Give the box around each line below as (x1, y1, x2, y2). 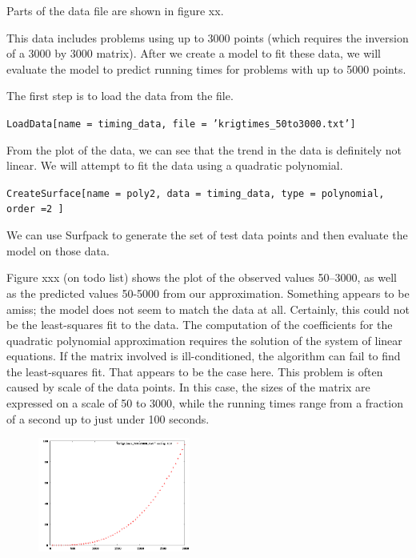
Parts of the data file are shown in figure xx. (6, 2, 224, 18)
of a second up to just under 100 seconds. (6, 410, 210, 427)
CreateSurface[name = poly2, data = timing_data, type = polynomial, (6, 187, 385, 199)
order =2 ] (6, 203, 64, 215)
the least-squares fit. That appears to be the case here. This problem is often (6, 363, 383, 379)
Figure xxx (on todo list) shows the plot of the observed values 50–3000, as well (6, 269, 397, 286)
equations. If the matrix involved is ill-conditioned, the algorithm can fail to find (6, 347, 401, 364)
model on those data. (6, 242, 110, 259)
